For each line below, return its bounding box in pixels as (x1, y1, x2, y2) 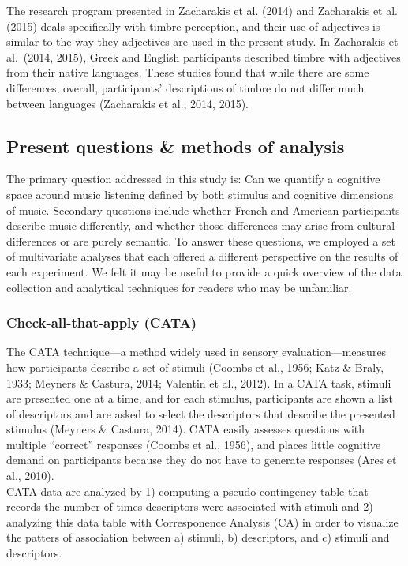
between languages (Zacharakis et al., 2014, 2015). (6, 95, 249, 111)
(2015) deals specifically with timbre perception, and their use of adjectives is (6, 17, 380, 34)
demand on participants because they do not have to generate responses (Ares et (6, 452, 397, 468)
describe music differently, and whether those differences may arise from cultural (6, 217, 395, 234)
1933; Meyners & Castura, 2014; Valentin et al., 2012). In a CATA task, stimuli (6, 374, 391, 391)
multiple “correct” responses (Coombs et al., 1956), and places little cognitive (6, 436, 381, 452)
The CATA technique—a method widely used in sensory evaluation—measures (6, 343, 387, 360)
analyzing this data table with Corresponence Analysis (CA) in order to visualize (6, 513, 399, 530)
